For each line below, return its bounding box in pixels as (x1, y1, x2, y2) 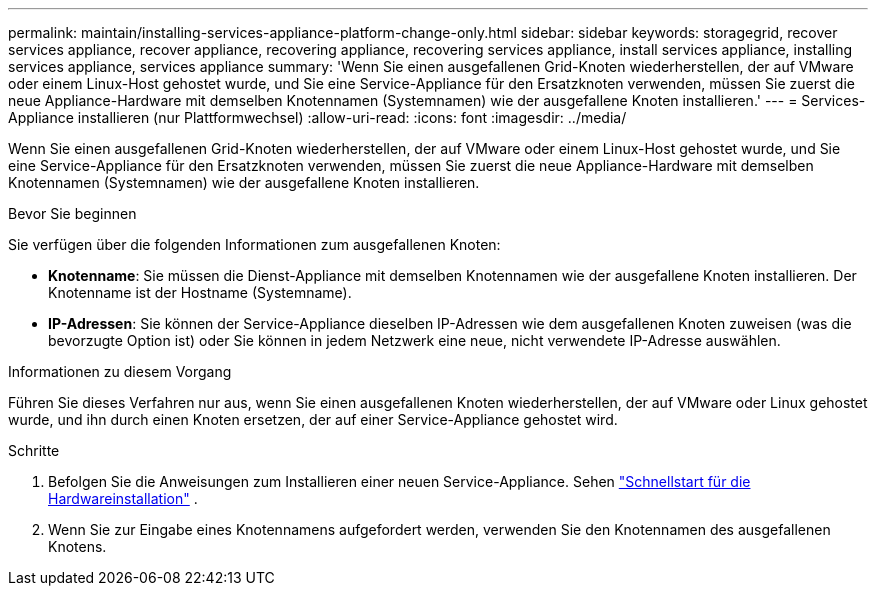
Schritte (8, 442, 60, 459)
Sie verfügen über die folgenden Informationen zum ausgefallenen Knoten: (8, 236, 501, 253)
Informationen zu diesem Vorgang (8, 363, 232, 380)
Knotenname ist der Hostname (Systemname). (48, 284, 352, 301)
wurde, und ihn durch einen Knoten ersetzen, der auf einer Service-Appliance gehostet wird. (8, 411, 618, 428)
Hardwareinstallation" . (48, 490, 198, 507)
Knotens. (48, 538, 107, 555)
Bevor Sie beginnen (8, 205, 137, 222)
